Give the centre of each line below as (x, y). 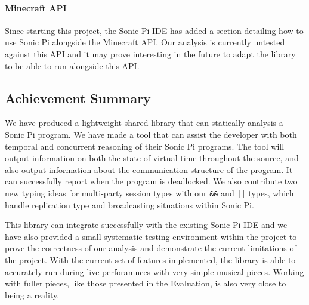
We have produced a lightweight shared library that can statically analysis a (144, 123)
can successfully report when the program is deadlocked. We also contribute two (151, 181)
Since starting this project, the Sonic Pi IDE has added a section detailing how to (154, 30)
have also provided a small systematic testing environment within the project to (151, 236)
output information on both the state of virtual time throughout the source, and (152, 158)
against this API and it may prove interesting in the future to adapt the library (150, 53)
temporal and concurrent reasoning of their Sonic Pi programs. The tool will (145, 146)
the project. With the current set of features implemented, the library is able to (150, 259)
